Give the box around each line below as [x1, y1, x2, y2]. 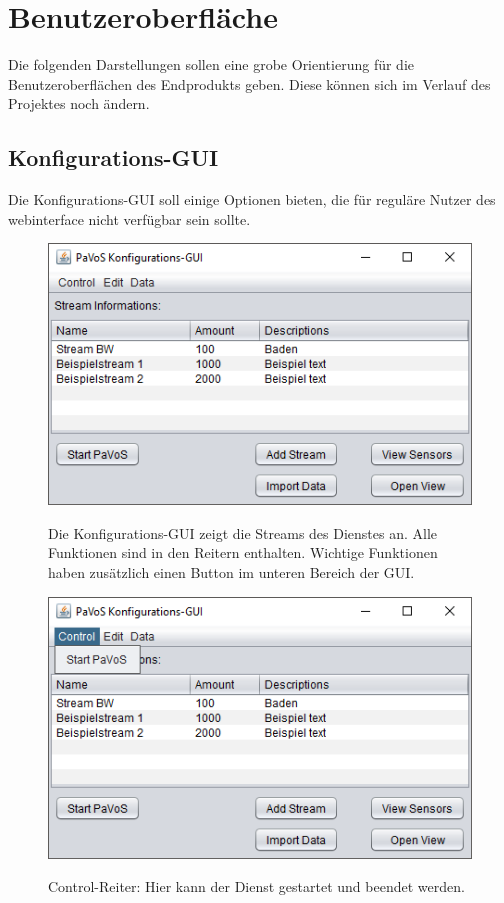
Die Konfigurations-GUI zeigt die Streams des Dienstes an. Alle [48, 522, 438, 543]
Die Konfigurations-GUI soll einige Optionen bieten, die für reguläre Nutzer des [8, 189, 496, 210]
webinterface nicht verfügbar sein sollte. [8, 208, 251, 229]
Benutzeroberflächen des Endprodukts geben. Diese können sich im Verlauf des [8, 73, 491, 94]
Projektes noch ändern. [8, 93, 150, 114]
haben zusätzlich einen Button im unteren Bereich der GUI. [48, 562, 415, 583]
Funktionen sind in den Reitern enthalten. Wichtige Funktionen [48, 542, 438, 563]
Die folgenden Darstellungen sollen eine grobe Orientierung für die [8, 54, 414, 75]
